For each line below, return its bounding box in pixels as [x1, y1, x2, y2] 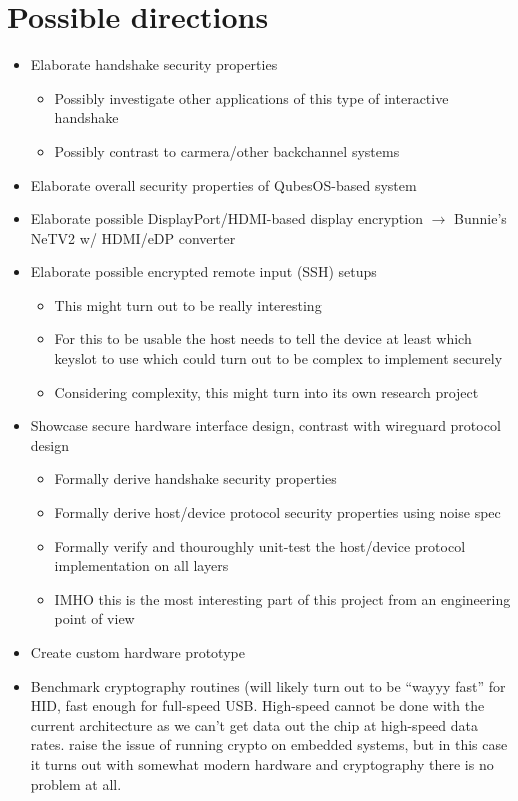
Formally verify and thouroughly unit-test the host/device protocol [54, 535, 466, 556]
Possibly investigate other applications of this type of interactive [54, 87, 449, 108]
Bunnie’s [454, 208, 507, 229]
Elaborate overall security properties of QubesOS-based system [30, 174, 417, 195]
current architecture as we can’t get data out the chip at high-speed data [30, 714, 478, 735]
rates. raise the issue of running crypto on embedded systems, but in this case [30, 734, 508, 755]
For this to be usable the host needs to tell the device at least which [54, 328, 472, 349]
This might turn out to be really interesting [54, 294, 322, 315]
